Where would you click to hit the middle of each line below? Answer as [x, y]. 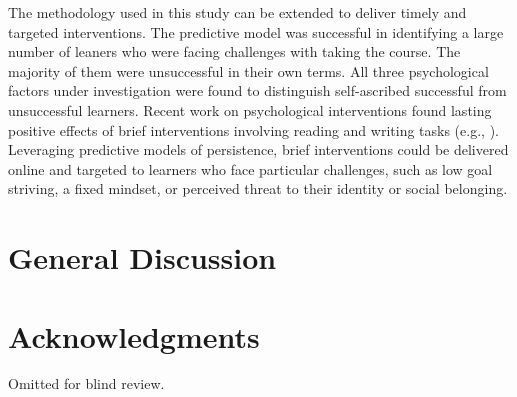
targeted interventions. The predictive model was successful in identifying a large [256, 31]
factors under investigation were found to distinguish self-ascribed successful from [257, 90]
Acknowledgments [134, 335]
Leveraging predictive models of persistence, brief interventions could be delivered [258, 149]
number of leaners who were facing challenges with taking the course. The [234, 51]
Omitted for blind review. [86, 383]
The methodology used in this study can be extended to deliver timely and [237, 12]
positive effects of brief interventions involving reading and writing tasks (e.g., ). [253, 129]
